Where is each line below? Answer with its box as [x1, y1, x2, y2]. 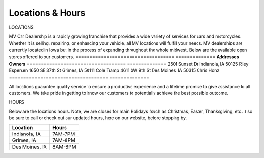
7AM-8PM [52, 137, 76, 144]
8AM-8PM [52, 143, 76, 150]
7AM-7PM [52, 130, 75, 137]
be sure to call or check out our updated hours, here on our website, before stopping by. [9, 115, 187, 121]
